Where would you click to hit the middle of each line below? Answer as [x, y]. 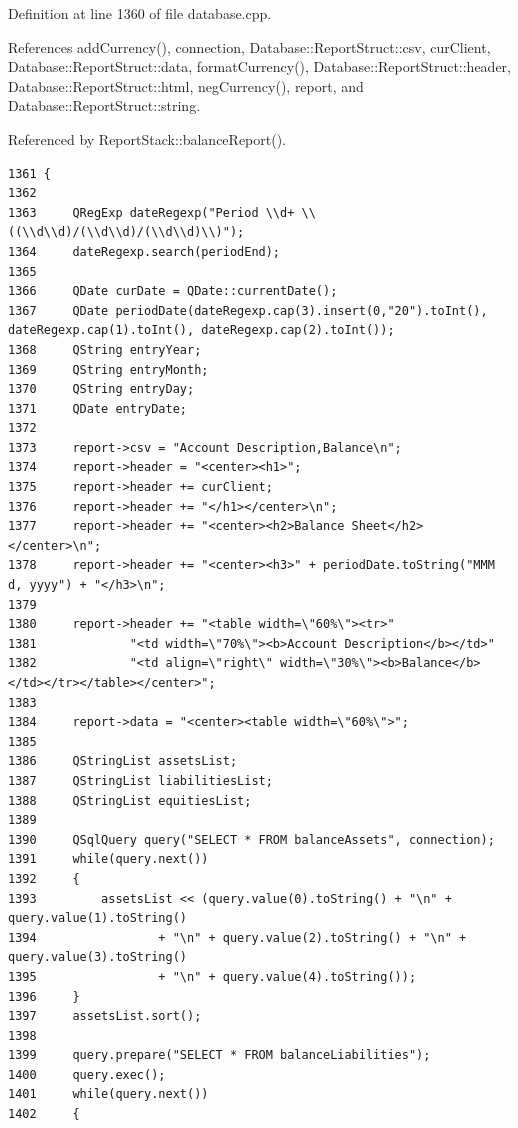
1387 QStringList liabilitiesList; [140, 780]
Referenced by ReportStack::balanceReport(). [147, 138]
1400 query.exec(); [87, 1074]
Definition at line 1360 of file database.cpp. [140, 13]
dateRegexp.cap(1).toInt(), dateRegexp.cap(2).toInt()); [201, 330]
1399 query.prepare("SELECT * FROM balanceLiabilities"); [219, 1055]
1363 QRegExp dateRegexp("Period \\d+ [151, 212]
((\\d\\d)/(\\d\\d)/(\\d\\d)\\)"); [126, 232]
